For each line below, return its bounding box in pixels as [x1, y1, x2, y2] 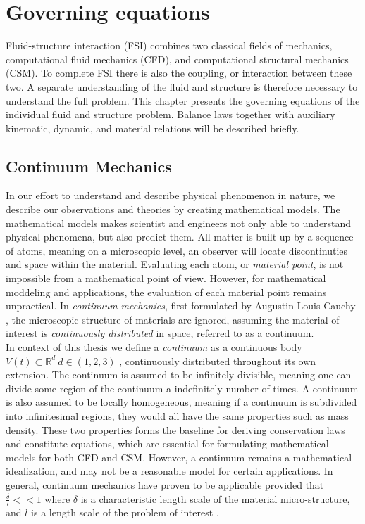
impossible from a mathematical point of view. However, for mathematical [6, 271, 326, 286]
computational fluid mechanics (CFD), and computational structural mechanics [6, 51, 349, 66]
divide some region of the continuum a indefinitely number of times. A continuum [6, 381, 359, 395]
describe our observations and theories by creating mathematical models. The [6, 202, 340, 217]
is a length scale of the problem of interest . [31, 505, 219, 520]
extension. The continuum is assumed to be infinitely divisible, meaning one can [6, 367, 352, 382]
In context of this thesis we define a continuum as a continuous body [6, 340, 302, 354]
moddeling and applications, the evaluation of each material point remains [6, 284, 327, 299]
